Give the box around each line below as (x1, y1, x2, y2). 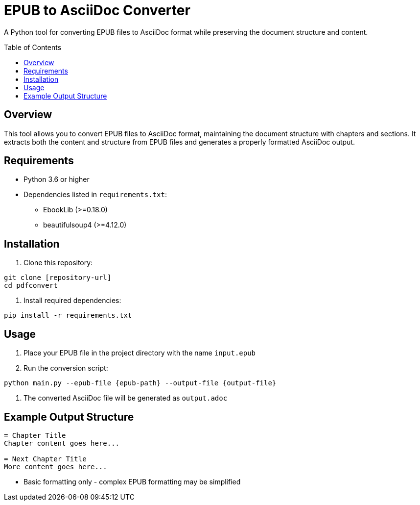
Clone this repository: (23, 258, 93, 267)
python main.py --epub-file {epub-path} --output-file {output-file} (4, 379, 277, 387)
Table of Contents (4, 43, 62, 51)
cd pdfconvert (4, 281, 58, 290)
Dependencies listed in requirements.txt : (23, 190, 167, 199)
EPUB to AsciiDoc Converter (4, 2, 190, 19)
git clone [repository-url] (4, 274, 112, 282)
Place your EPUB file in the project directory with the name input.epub (23, 349, 256, 357)
